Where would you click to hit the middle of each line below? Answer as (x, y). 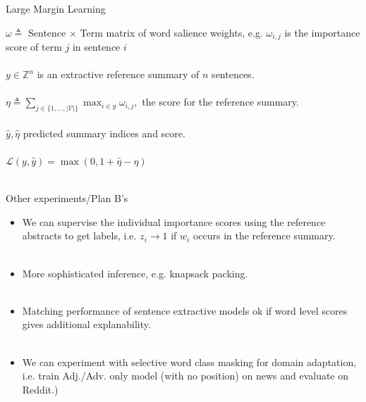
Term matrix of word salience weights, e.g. (171, 32)
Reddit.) (40, 389)
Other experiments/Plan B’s (67, 198)
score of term (34, 47)
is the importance (322, 32)
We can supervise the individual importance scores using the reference (174, 221)
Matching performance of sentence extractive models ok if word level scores (185, 310)
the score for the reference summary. (220, 102)
